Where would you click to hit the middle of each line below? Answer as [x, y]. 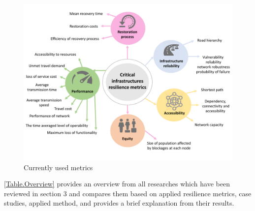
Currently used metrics [58, 167]
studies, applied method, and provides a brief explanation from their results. [119, 203]
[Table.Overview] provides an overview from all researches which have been [117, 184]
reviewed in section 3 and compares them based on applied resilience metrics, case [128, 193]
